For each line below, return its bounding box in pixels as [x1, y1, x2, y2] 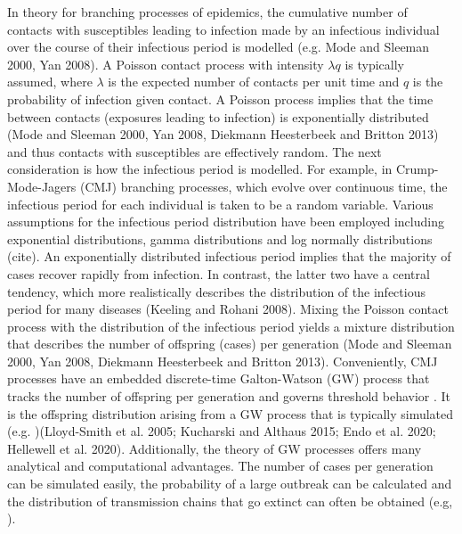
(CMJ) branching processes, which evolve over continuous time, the [79, 177, 448, 195]
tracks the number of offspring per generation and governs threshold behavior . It [7, 387, 451, 406]
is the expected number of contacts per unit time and [108, 72, 400, 91]
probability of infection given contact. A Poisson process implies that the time [7, 89, 434, 108]
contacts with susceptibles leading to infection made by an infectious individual [7, 20, 440, 38]
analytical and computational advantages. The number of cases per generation [7, 456, 434, 475]
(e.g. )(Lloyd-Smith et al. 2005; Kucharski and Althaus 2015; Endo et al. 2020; [7, 422, 436, 440]
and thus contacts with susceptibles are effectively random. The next [7, 142, 382, 160]
